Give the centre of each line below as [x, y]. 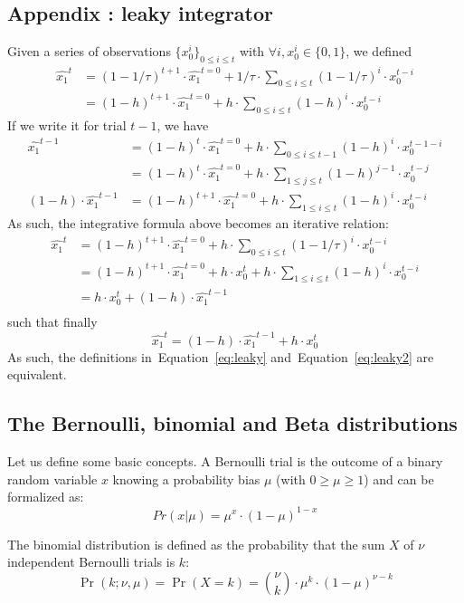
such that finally [52, 322]
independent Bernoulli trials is [91, 562]
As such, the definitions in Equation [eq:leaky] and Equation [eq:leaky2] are [221, 356]
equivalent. [37, 374]
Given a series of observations [89, 51]
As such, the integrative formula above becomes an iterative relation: [198, 223]
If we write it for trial [67, 124]
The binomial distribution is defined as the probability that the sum [196, 544]
